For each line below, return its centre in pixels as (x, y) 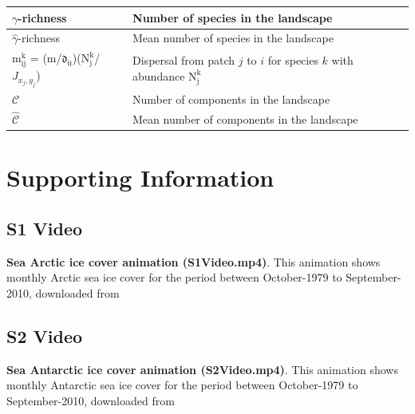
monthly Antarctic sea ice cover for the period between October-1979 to (182, 385)
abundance (159, 75)
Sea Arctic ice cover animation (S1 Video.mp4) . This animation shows (194, 261)
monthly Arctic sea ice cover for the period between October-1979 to (174, 277)
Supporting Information (140, 177)
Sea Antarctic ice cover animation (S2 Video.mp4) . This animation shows (202, 369)
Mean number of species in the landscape (233, 38)
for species (293, 60)
